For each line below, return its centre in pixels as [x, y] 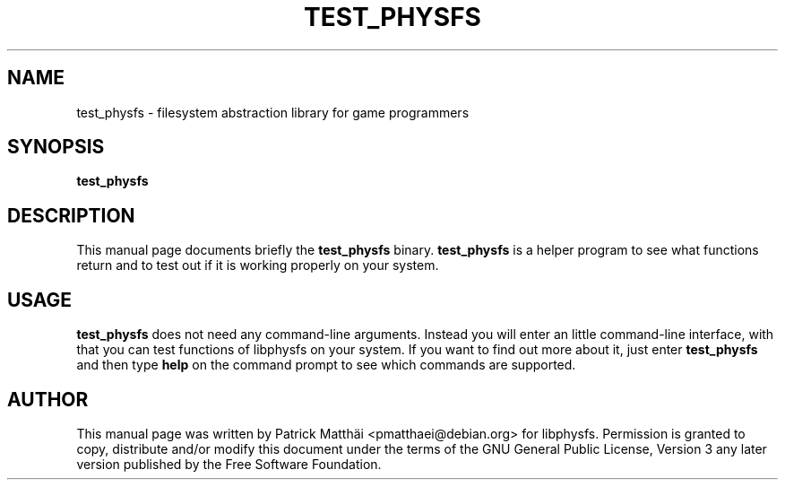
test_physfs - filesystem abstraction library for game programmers [273, 112]
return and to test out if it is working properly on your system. [258, 265]
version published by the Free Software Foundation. [229, 464]
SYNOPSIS [56, 147]
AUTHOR [48, 399]
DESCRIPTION [71, 215]
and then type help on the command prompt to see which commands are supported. [326, 365]
